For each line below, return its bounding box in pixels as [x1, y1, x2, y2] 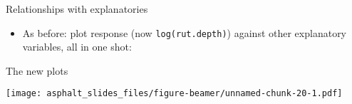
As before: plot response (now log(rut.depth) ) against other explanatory [22, 25, 347, 40]
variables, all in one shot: [22, 39, 132, 54]
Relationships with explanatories [6, 1, 148, 16]
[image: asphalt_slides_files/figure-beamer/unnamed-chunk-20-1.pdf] [6, 88, 343, 99]
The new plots [6, 63, 68, 78]
